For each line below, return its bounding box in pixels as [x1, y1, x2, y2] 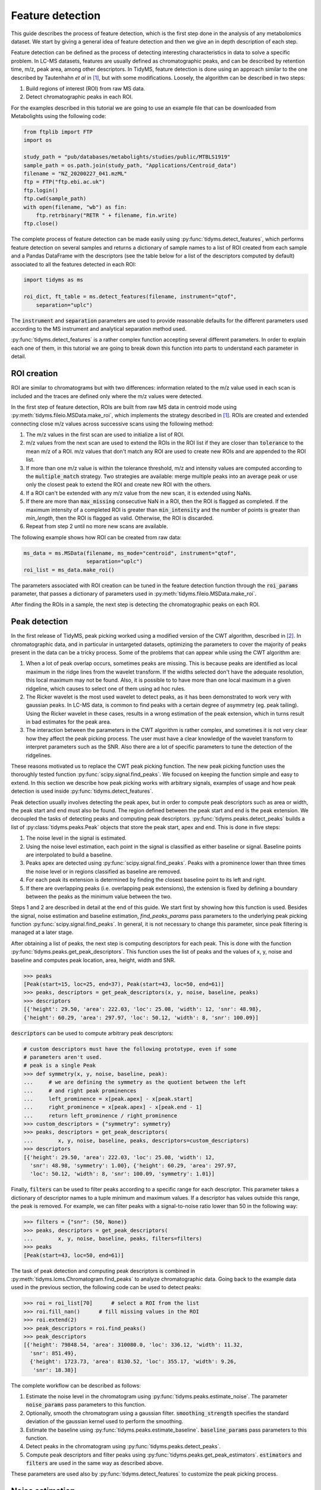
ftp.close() [23, 221, 59, 227]
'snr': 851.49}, [30, 1350, 77, 1356]
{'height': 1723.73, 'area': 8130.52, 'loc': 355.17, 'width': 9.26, [30, 1358, 237, 1365]
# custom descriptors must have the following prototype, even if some [23, 1045, 237, 1052]
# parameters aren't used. [23, 1054, 102, 1060]
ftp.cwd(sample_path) [23, 195, 87, 202]
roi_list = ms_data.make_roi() [23, 566, 115, 573]
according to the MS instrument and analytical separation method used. [11, 325, 187, 333]
